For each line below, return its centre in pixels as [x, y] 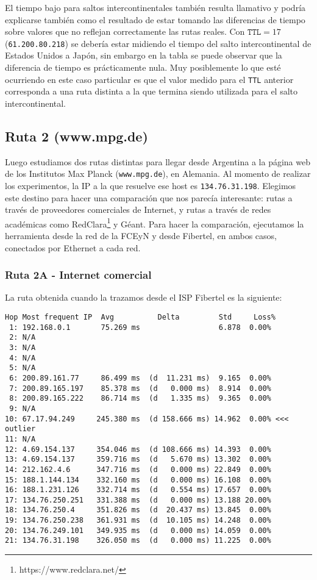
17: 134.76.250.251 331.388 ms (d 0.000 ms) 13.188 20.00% [138, 500]
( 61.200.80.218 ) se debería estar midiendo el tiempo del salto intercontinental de [158, 43]
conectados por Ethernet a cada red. [73, 247]
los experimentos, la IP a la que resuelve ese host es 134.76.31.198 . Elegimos [151, 185]
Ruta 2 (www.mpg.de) [77, 136]
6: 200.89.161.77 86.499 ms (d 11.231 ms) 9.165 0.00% [140, 378]
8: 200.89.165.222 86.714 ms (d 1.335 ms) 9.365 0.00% [140, 399]
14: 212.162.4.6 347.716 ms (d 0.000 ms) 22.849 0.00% [138, 469]
